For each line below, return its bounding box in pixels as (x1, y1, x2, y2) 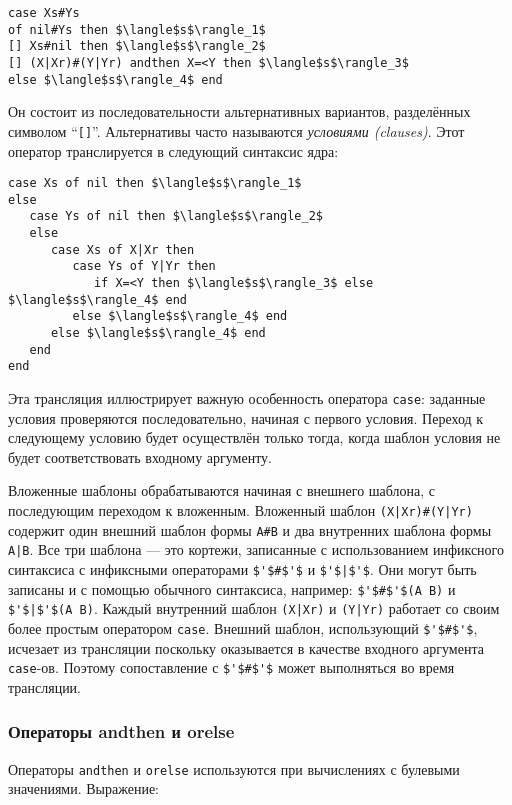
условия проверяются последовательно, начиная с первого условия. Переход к (8, 407, 484, 428)
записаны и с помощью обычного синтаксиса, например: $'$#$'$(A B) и (8, 578, 456, 599)
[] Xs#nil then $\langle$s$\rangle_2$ (8, 39, 266, 54)
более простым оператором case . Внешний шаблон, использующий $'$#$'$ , (8, 617, 478, 638)
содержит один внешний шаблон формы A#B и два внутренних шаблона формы (8, 519, 492, 540)
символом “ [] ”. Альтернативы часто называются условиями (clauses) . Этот (8, 120, 465, 141)
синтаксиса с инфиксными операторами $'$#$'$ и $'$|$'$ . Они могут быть (8, 559, 477, 579)
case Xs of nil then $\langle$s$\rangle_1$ (8, 176, 302, 191)
